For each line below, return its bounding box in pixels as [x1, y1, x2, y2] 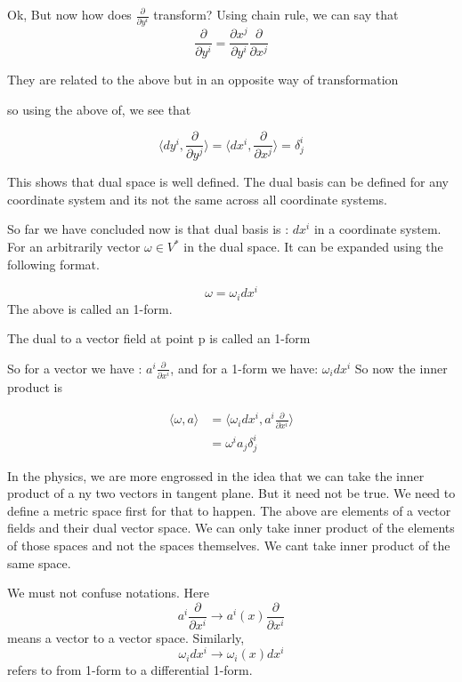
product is [7, 378, 62, 397]
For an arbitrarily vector [7, 237, 141, 256]
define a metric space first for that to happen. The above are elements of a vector [7, 501, 451, 519]
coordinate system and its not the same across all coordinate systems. [7, 189, 387, 208]
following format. [7, 254, 100, 273]
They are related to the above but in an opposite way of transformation [7, 70, 399, 89]
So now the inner [354, 358, 448, 377]
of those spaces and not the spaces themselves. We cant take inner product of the [7, 536, 450, 555]
